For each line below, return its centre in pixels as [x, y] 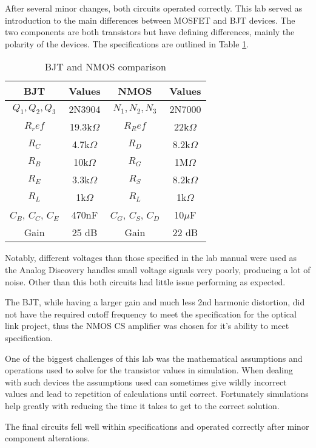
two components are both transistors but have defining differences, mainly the [150, 32]
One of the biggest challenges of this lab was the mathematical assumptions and [154, 358]
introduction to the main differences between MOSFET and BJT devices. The [150, 20]
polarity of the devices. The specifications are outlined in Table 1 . [127, 43]
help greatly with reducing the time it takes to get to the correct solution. [142, 405]
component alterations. [48, 438]
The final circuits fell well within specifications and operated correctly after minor [157, 426]
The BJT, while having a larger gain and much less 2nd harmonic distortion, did [155, 302]
